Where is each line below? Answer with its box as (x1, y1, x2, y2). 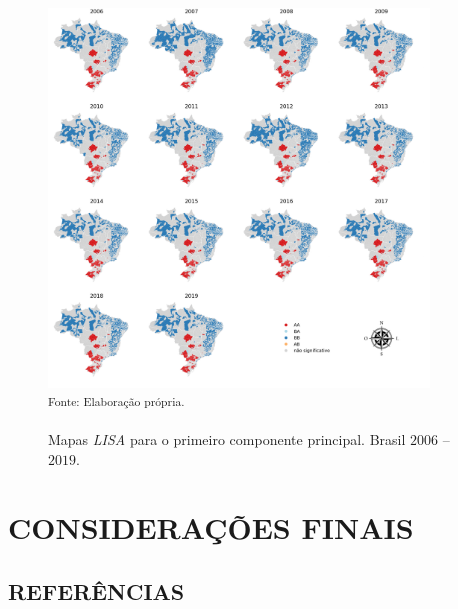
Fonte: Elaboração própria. (48, 392, 185, 409)
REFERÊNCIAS (8, 575, 185, 606)
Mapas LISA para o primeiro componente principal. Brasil (48, 428, 406, 449)
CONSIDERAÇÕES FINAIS (8, 507, 414, 548)
